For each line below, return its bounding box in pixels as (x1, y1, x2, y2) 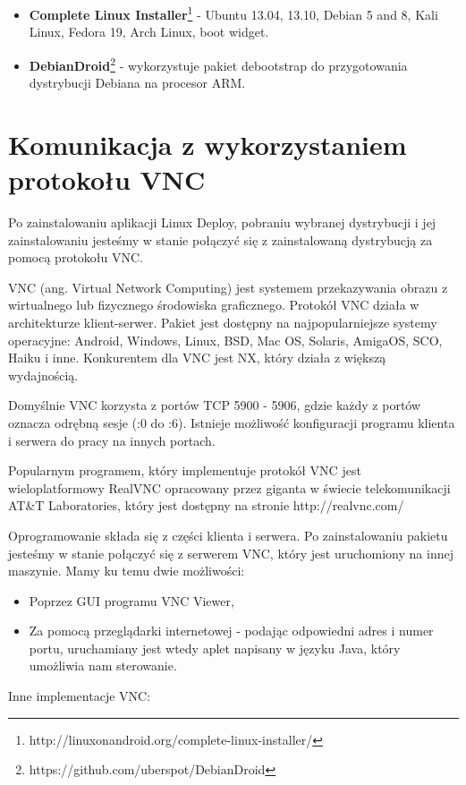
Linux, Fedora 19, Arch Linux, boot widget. (29, 22, 269, 41)
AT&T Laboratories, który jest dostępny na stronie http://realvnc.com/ (8, 496, 404, 515)
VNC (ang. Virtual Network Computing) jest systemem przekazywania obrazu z (8, 277, 448, 296)
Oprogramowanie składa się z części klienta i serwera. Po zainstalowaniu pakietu (8, 525, 448, 544)
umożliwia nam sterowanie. (29, 656, 177, 675)
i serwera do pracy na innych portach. (8, 431, 216, 449)
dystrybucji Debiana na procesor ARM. (29, 73, 246, 92)
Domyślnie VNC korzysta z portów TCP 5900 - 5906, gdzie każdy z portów (8, 396, 421, 414)
